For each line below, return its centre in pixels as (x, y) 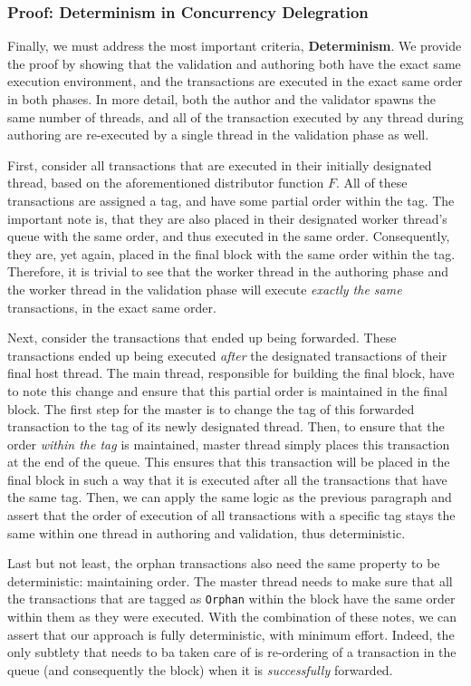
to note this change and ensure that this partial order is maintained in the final (227, 390)
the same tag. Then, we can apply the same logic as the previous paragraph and (230, 497)
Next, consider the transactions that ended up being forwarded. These (202, 338)
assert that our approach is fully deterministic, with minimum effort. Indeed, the (231, 634)
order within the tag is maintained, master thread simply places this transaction (229, 444)
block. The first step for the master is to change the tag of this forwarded (211, 408)
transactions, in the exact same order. (112, 307)
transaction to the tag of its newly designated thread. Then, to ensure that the (226, 426)
